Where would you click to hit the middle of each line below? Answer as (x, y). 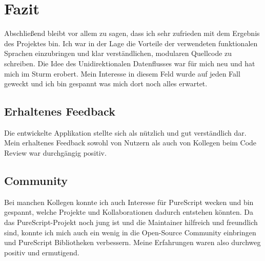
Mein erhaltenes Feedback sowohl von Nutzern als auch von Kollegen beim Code (130, 143)
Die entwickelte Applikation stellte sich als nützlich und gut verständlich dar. (125, 132)
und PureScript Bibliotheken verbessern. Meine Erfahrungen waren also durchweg (132, 242)
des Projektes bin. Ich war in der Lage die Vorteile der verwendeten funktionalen (131, 43)
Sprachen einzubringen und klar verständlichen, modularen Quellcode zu (118, 53)
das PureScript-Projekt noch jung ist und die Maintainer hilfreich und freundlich (131, 222)
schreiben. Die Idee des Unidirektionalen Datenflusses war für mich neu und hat (130, 63)
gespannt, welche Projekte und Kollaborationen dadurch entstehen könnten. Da (129, 212)
